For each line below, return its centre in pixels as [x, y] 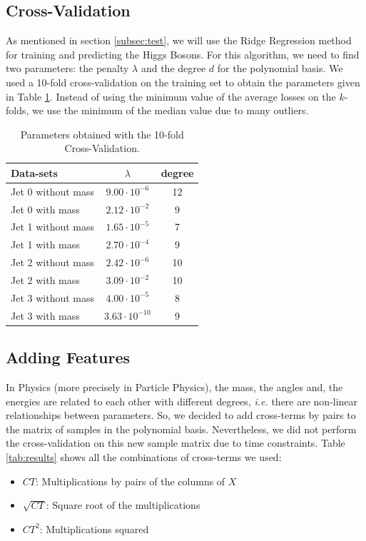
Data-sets [34, 172]
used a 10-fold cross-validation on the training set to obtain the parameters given [183, 82]
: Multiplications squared [94, 529]
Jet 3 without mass [52, 297]
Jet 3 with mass [45, 315]
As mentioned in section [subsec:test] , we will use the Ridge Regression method [179, 40]
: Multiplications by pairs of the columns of [131, 481]
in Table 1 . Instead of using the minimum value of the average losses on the [171, 96]
